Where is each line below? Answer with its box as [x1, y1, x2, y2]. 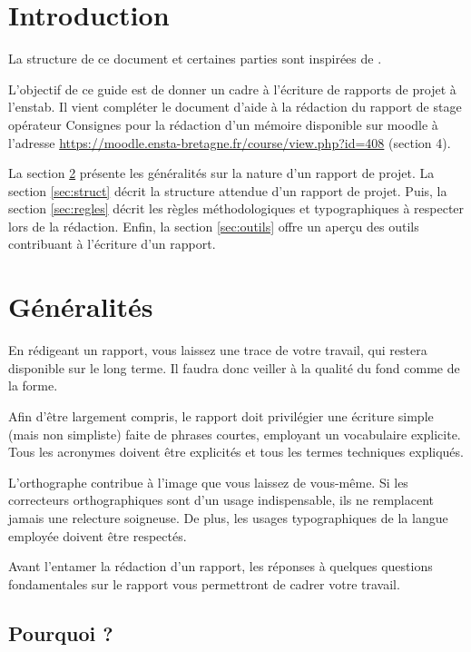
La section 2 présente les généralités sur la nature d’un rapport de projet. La [8, 163, 435, 183]
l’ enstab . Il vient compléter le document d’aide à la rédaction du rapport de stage [8, 97, 462, 116]
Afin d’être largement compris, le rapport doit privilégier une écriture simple [8, 406, 434, 425]
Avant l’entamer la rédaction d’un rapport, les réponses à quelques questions [8, 557, 433, 576]
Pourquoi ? [8, 618, 113, 647]
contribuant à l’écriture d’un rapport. [8, 234, 216, 253]
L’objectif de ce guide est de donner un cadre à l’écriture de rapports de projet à [8, 79, 456, 98]
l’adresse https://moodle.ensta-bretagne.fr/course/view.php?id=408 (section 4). [8, 133, 451, 152]
